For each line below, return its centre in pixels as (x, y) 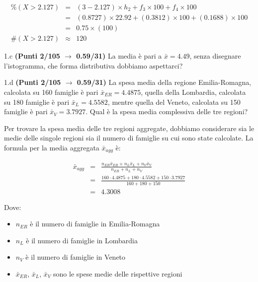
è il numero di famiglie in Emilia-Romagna (95, 224)
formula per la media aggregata (52, 147)
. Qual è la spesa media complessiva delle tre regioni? (167, 111)
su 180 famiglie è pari (37, 102)
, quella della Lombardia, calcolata (193, 92)
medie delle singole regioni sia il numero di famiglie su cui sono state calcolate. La (129, 138)
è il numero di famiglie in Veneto (76, 257)
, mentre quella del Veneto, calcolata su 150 (174, 102)
